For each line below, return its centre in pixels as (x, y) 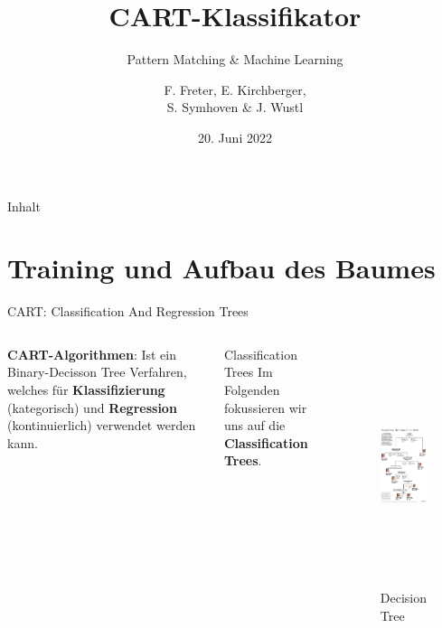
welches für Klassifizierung (86, 389)
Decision (403, 597)
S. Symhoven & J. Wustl (235, 107)
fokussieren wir (265, 407)
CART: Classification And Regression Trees (128, 311)
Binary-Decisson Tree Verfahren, (97, 372)
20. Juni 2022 (235, 137)
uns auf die (254, 425)
